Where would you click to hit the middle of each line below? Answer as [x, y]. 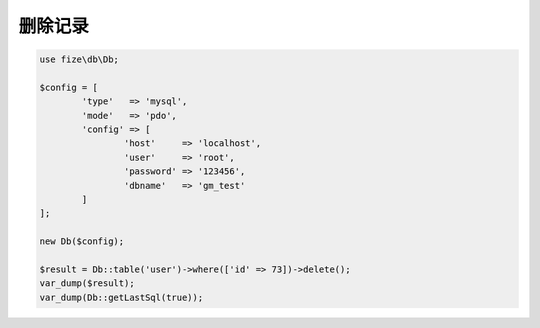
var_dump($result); [87, 283]
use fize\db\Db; [79, 59]
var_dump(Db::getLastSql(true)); [121, 297]
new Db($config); [82, 241]
